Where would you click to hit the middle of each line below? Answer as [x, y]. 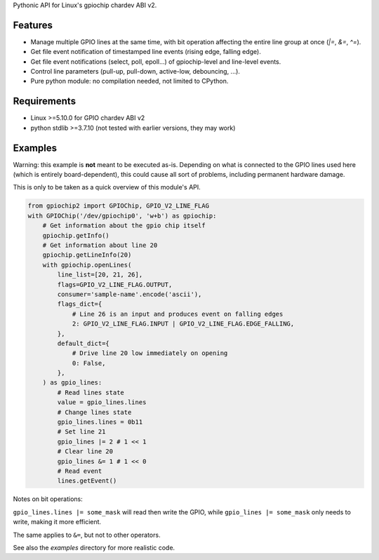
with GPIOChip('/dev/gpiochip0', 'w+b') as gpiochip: [122, 215]
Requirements [45, 101]
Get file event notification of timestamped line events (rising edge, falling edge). [146, 52]
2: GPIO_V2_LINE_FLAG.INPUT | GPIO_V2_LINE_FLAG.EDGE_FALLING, [183, 324]
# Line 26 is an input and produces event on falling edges [178, 314]
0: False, [89, 363]
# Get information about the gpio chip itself [124, 226]
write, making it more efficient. [57, 522]
